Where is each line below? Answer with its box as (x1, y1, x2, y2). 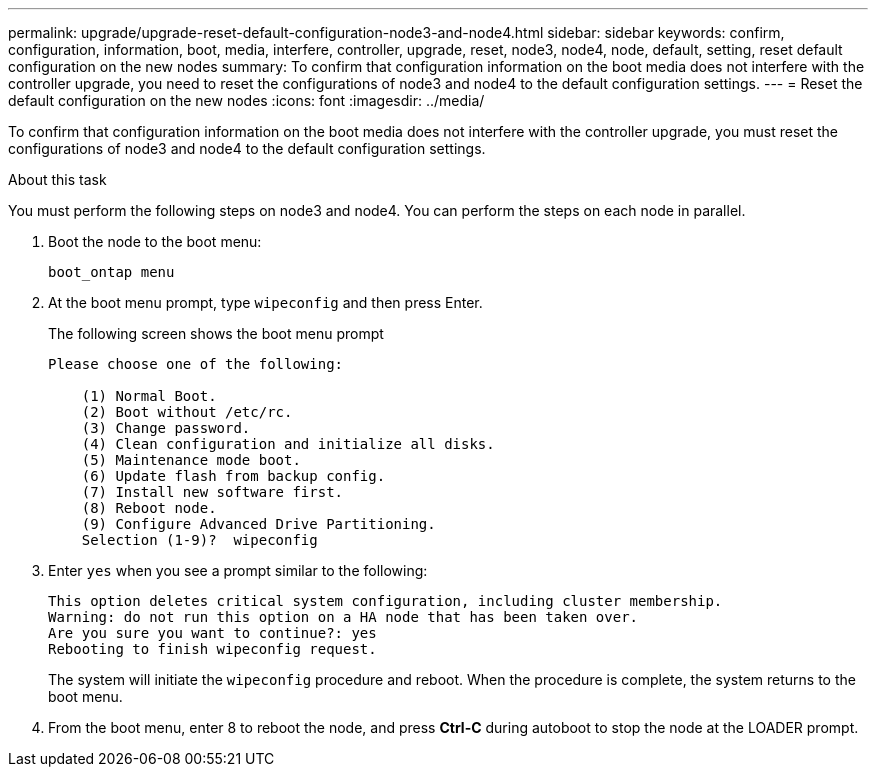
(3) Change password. (81, 420, 251, 436)
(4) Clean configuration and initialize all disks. (81, 436, 495, 452)
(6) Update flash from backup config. (81, 468, 386, 484)
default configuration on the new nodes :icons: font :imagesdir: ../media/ (8, 92, 485, 109)
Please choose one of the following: (48, 356, 344, 372)
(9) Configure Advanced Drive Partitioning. (81, 516, 436, 532)
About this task (8, 171, 107, 188)
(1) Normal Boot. (81, 388, 217, 404)
